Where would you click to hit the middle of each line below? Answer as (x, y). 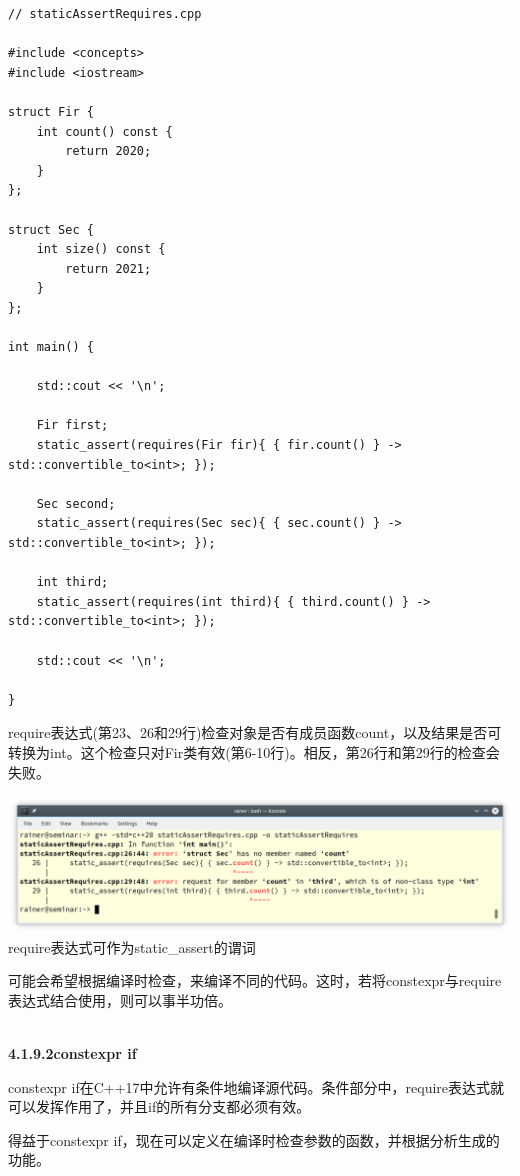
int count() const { (104, 131)
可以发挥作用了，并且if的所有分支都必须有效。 (159, 1106)
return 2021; (108, 268)
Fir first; (72, 425)
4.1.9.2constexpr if (72, 1052)
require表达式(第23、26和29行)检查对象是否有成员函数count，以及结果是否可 (255, 732)
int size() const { (101, 249)
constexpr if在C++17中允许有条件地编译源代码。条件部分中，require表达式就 (256, 1086)
